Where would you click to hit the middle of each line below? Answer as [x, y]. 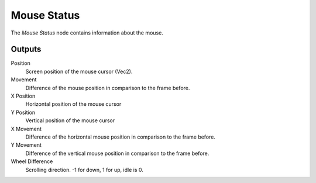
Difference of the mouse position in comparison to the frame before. [108, 88]
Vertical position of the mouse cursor [70, 120]
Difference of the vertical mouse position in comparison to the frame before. [117, 153]
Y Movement [26, 145]
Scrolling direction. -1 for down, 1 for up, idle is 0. [84, 170]
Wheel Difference [32, 161]
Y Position [23, 112]
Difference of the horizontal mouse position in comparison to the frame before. [121, 137]
